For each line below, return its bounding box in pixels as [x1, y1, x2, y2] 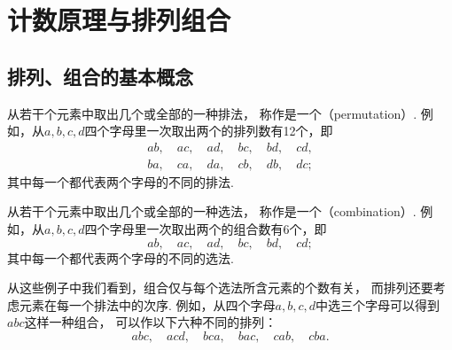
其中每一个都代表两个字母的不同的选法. [7, 248, 234, 267]
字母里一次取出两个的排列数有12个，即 [109, 121, 333, 140]
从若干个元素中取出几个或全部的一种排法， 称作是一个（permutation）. [7, 104, 417, 122]
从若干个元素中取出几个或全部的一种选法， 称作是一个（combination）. [7, 202, 417, 221]
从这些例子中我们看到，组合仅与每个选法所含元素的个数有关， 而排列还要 [7, 278, 433, 297]
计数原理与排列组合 [7, 2, 231, 38]
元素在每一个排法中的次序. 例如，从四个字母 [19, 295, 276, 314]
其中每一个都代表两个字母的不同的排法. [7, 172, 234, 191]
